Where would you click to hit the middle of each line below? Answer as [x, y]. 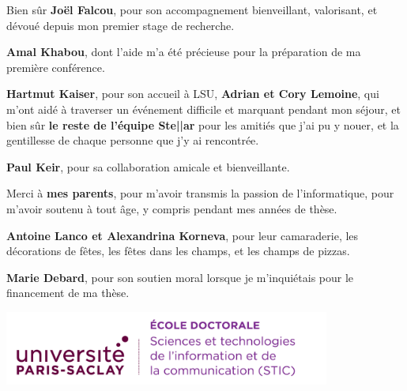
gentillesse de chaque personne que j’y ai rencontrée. [133, 140]
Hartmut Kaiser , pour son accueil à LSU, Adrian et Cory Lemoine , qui [193, 94]
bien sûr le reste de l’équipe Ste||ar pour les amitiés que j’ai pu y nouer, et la [203, 124]
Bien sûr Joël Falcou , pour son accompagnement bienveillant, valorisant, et [192, 9]
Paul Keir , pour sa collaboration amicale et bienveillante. [148, 166]
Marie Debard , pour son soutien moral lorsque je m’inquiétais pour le [180, 277]
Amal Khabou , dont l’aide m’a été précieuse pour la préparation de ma [184, 52]
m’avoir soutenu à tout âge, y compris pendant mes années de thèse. [172, 208]
